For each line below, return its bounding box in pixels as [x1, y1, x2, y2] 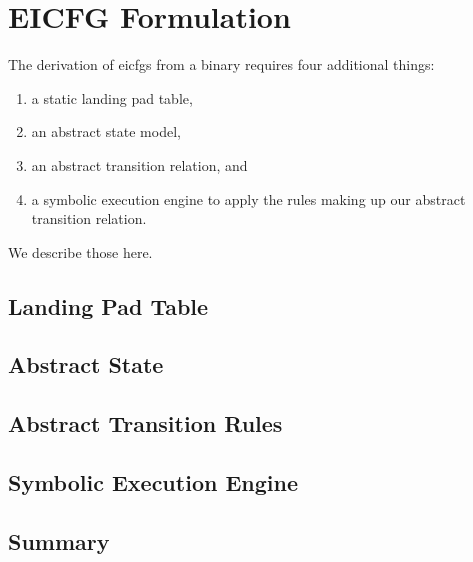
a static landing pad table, [31, 87, 193, 108]
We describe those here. [8, 241, 153, 262]
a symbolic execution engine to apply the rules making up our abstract [31, 188, 466, 209]
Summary [8, 525, 110, 556]
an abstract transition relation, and [31, 154, 248, 175]
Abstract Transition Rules [8, 408, 283, 439]
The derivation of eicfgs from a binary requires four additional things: [8, 54, 435, 75]
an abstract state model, [31, 121, 181, 142]
